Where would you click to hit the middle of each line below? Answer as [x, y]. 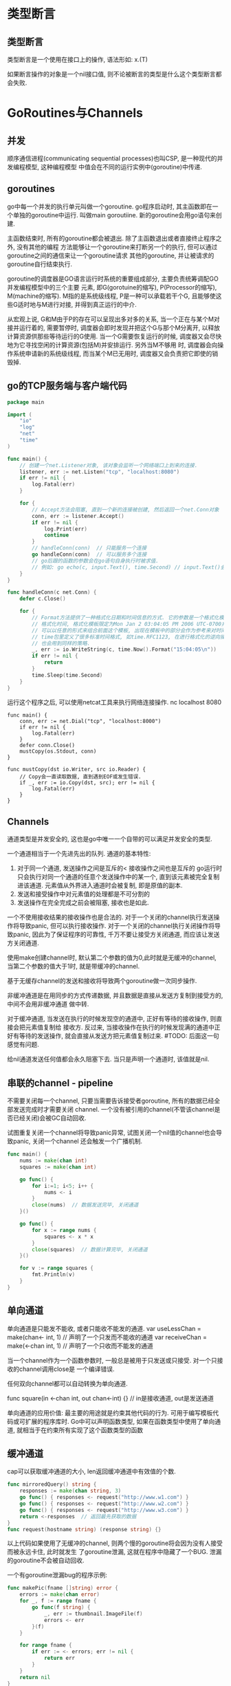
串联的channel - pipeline [60, 1083]
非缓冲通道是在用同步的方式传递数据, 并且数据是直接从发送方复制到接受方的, [115, 995]
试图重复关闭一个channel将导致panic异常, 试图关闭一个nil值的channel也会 [112, 1133]
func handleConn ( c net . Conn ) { [52, 592]
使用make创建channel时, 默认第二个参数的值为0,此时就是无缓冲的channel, [112, 958]
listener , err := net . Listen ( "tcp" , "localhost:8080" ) [100, 472]
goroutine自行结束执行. [40, 264]
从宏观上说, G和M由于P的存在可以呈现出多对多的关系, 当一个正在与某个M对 [113, 319]
